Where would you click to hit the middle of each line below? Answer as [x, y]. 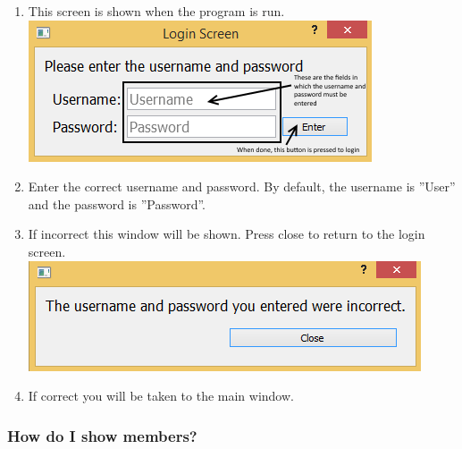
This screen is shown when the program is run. [156, 11]
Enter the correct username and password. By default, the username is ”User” [242, 186]
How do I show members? [102, 435]
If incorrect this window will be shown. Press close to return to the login [227, 234]
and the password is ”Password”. [117, 203]
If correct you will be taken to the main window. [161, 396]
